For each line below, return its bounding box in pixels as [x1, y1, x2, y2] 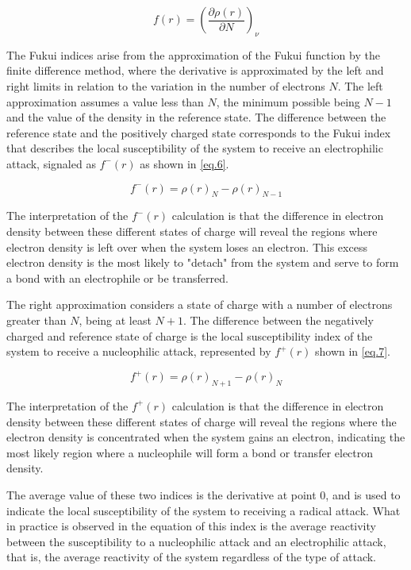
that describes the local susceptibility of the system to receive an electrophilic [6, 140, 383, 156]
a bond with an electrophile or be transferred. [6, 269, 229, 286]
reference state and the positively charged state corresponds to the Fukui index [6, 124, 391, 141]
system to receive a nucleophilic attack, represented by [6, 343, 271, 360]
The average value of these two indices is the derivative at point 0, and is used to [6, 486, 401, 503]
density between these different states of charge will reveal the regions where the [6, 413, 397, 429]
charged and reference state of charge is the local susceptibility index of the [6, 327, 373, 344]
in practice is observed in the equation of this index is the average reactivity [6, 518, 376, 534]
